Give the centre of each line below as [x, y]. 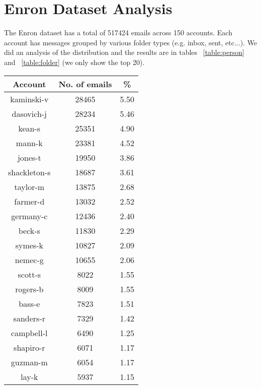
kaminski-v [29, 99]
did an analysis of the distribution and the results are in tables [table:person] [124, 52]
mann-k [29, 143]
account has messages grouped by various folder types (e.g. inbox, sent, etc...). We [131, 42]
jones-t [29, 157]
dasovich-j [29, 113]
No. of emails [85, 84]
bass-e [29, 303]
